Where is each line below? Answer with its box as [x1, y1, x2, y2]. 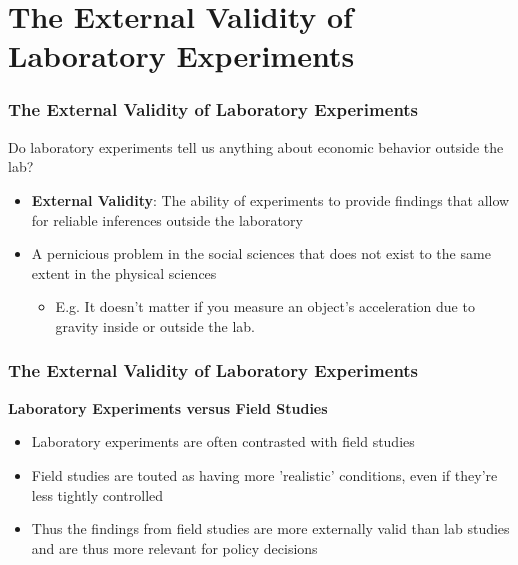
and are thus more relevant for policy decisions [31, 537, 318, 558]
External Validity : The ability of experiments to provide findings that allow [31, 189, 510, 210]
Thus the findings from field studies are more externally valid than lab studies [31, 518, 510, 539]
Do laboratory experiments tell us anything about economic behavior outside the [8, 136, 504, 157]
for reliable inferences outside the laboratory [31, 209, 303, 230]
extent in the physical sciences [31, 262, 217, 283]
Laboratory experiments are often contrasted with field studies [31, 431, 415, 452]
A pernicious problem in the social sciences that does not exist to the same [31, 243, 491, 264]
